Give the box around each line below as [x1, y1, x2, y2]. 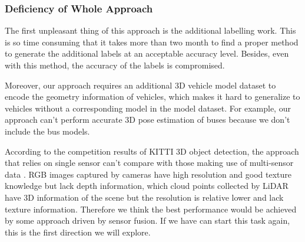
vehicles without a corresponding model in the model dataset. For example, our [5, 102, 291, 114]
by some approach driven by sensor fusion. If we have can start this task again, [5, 214, 290, 227]
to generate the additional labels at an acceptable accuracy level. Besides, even [5, 47, 289, 60]
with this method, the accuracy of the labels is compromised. [5, 59, 225, 71]
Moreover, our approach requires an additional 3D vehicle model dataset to [5, 79, 276, 91]
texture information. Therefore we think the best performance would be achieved [5, 202, 297, 215]
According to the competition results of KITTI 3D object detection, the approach [5, 145, 299, 157]
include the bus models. [5, 125, 90, 137]
